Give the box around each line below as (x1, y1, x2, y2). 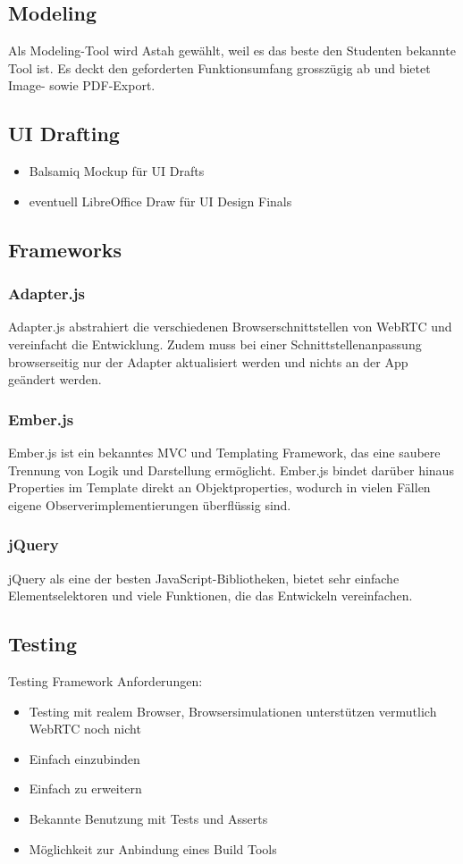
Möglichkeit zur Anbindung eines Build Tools (29, 839, 277, 858)
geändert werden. (8, 370, 102, 389)
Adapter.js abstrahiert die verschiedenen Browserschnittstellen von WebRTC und (8, 317, 452, 336)
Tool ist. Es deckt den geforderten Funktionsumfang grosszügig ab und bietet (8, 58, 431, 77)
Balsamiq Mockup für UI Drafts (29, 162, 205, 180)
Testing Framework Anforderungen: (8, 671, 203, 690)
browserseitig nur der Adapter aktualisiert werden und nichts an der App (8, 352, 408, 371)
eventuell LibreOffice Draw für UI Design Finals (29, 191, 292, 210)
